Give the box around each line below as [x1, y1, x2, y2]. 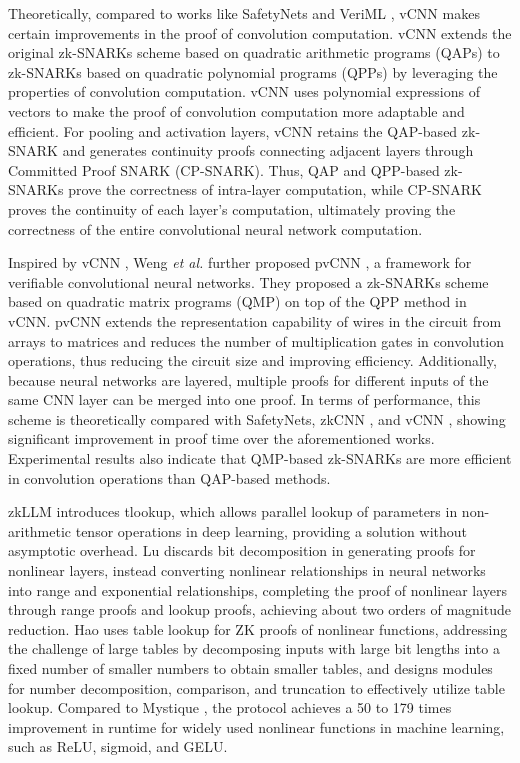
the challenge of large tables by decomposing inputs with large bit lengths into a [8, 638, 500, 659]
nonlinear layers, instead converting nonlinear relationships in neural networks [8, 560, 486, 581]
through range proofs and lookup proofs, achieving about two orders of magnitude [8, 599, 511, 620]
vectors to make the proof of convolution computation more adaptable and [8, 100, 465, 121]
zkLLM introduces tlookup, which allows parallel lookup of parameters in [8, 501, 458, 522]
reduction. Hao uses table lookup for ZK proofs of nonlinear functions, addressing [8, 618, 508, 639]
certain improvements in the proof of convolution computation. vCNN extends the [8, 22, 512, 43]
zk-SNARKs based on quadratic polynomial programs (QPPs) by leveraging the [8, 61, 498, 82]
